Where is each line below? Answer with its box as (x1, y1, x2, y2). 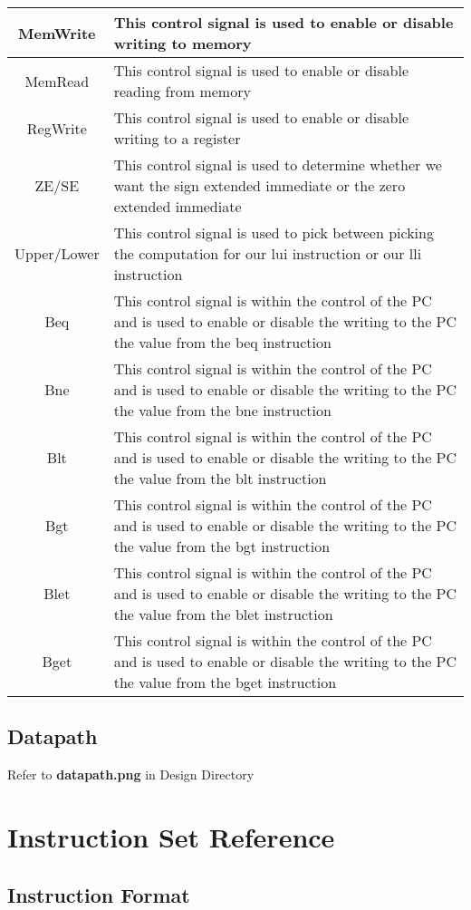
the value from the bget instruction (113, 672, 337, 692)
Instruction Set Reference (7, 818, 335, 855)
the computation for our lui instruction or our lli (113, 243, 422, 264)
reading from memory (113, 81, 251, 102)
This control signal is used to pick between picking (113, 222, 434, 243)
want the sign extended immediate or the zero (113, 175, 406, 196)
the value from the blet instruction (113, 604, 333, 624)
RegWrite (26, 117, 87, 139)
